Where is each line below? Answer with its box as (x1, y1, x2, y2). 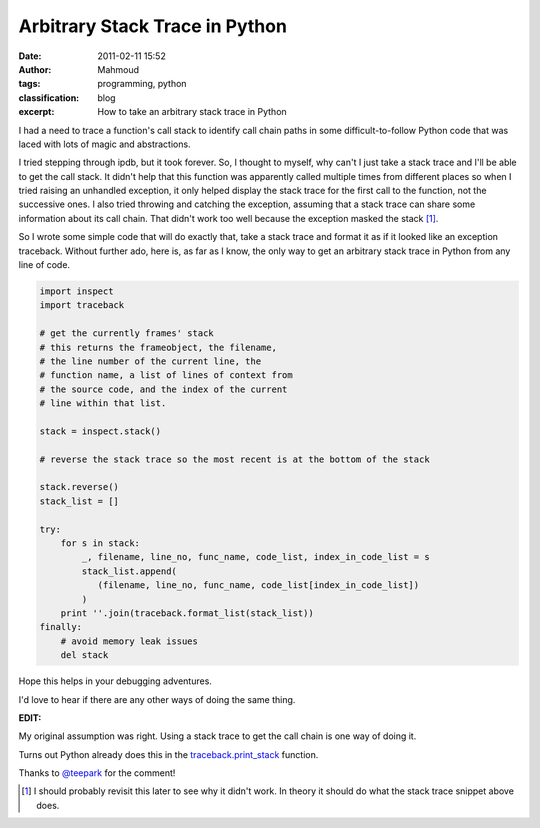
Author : (18, 63, 52, 75)
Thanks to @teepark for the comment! (18, 767, 176, 779)
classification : (18, 91, 80, 104)
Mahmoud (97, 63, 140, 75)
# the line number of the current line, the (39, 355, 262, 367)
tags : (18, 78, 41, 90)
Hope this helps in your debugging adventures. (18, 675, 212, 687)
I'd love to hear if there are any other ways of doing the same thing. (18, 693, 296, 705)
